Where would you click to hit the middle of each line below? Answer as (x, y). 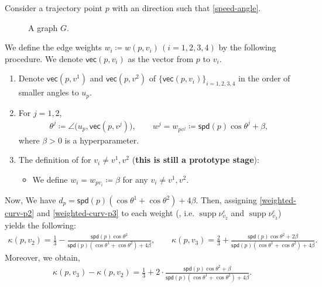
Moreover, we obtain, (42, 257)
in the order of (264, 78)
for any (135, 179)
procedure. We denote (44, 58)
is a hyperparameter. (102, 140)
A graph (43, 27)
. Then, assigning (226, 200)
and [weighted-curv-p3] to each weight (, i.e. (116, 213)
